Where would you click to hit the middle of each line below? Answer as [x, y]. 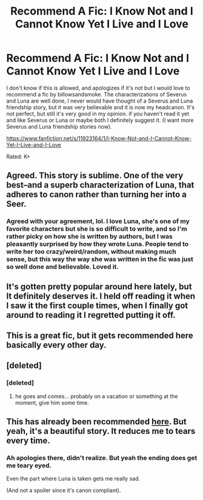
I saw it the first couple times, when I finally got [97, 306]
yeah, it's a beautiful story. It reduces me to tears [101, 431]
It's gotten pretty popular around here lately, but [99, 286]
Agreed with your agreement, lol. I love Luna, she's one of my [98, 221]
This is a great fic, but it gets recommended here [100, 336]
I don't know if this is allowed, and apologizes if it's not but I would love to [98, 88]
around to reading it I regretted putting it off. [91, 315]
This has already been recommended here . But [96, 422]
